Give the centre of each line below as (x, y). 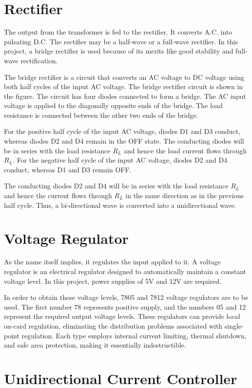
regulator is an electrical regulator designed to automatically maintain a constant (125, 271)
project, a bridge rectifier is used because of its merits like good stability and (119, 51)
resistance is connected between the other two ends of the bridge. (101, 115)
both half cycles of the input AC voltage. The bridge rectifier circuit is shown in (123, 86)
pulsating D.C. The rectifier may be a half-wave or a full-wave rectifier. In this (121, 41)
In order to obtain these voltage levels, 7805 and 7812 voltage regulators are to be (126, 297)
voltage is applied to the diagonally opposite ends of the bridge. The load (113, 105)
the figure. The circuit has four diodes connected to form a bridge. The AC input (125, 96)
